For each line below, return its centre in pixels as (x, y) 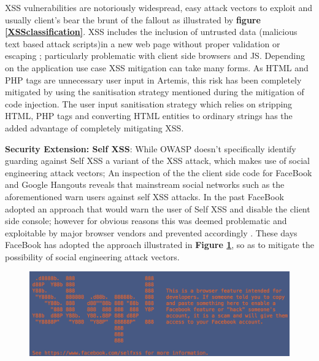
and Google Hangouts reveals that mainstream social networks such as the (145, 184)
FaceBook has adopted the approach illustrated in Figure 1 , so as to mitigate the (159, 245)
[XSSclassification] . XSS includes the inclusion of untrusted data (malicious (151, 32)
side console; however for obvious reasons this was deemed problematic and (146, 221)
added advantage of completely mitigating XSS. (94, 127)
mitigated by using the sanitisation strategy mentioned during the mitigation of (155, 92)
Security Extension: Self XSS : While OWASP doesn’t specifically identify (151, 148)
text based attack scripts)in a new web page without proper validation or (143, 43)
